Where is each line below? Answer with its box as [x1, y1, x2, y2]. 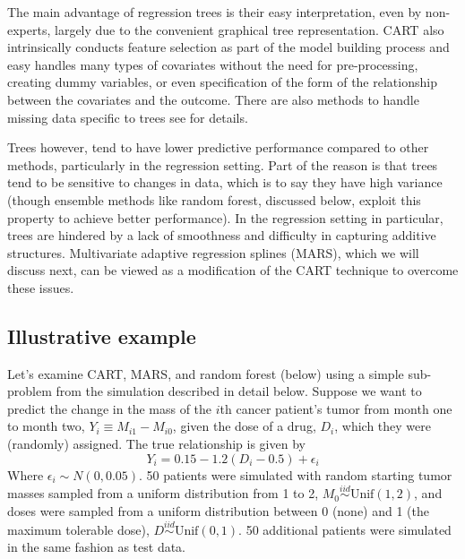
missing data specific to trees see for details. [7, 107, 248, 126]
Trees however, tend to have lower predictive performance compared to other [7, 138, 429, 157]
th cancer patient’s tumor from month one [220, 399, 452, 417]
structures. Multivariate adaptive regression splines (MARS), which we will [7, 243, 419, 262]
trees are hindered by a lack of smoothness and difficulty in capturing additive [7, 226, 436, 245]
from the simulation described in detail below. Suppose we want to [56, 382, 422, 400]
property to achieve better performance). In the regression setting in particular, [7, 208, 443, 227]
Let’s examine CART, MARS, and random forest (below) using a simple [7, 364, 404, 383]
